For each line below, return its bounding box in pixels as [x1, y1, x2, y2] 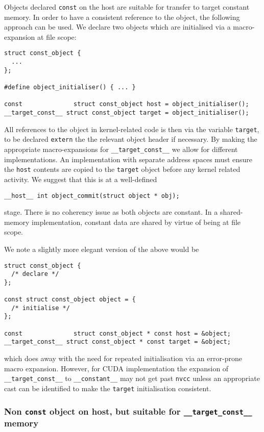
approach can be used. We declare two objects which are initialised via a [4, 21, 231, 32]
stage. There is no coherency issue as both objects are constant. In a [4, 207, 218, 217]
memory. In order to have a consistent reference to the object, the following [4, 11, 240, 22]
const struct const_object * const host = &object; [4, 329, 231, 337]
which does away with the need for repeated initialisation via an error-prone [4, 353, 242, 364]
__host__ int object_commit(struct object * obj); [4, 192, 180, 199]
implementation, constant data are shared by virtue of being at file [32, 216, 241, 227]
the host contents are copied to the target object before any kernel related [4, 164, 241, 174]
